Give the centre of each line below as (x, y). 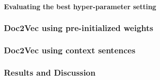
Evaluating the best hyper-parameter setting (80, 6)
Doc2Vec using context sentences (70, 50)
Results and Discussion (50, 72)
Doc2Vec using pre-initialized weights (79, 28)
